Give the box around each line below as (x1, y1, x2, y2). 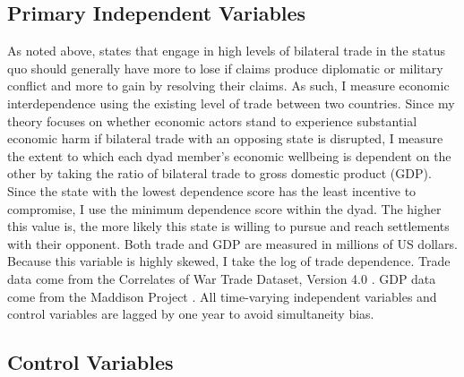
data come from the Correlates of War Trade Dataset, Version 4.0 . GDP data (7, 269, 436, 287)
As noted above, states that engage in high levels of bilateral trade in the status (7, 41, 445, 60)
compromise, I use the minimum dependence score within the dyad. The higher (7, 199, 442, 218)
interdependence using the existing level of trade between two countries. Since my (7, 93, 455, 112)
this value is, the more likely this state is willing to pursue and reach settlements (7, 217, 450, 236)
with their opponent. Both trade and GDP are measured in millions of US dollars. (7, 234, 458, 253)
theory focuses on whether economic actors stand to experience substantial (7, 111, 417, 130)
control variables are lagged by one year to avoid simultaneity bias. (7, 304, 374, 323)
